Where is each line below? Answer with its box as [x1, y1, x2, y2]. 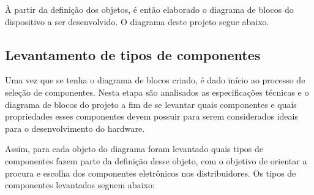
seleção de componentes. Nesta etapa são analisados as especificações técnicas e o [5, 85, 309, 98]
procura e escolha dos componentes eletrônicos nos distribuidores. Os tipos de [5, 166, 296, 179]
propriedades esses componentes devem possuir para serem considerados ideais [5, 110, 298, 123]
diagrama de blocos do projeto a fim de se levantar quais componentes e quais [5, 97, 297, 110]
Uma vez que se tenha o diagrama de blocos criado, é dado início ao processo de [5, 74, 305, 86]
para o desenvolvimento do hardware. [5, 121, 145, 134]
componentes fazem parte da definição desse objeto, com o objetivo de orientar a [5, 154, 307, 167]
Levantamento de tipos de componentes [5, 45, 261, 64]
